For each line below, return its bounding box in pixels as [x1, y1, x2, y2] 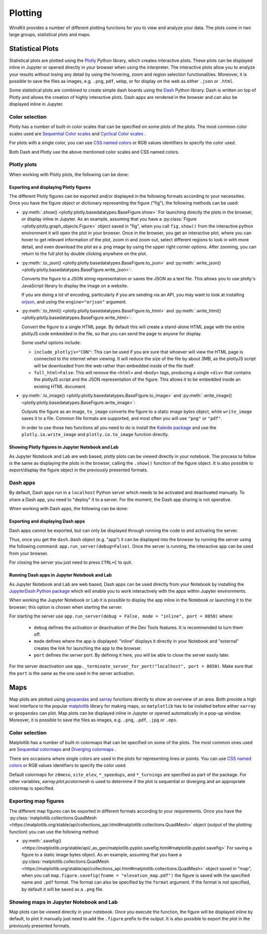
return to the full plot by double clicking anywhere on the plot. [21, 251, 147, 257]
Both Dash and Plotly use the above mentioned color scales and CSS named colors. [9, 149, 180, 155]
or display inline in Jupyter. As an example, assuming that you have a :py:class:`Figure [21, 216, 197, 222]
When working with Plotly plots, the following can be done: [9, 171, 129, 178]
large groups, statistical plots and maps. [9, 31, 91, 37]
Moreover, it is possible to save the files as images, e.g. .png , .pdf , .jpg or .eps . [9, 717, 178, 723]
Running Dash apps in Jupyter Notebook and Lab [9, 572, 112, 578]
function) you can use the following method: [9, 829, 99, 835]
